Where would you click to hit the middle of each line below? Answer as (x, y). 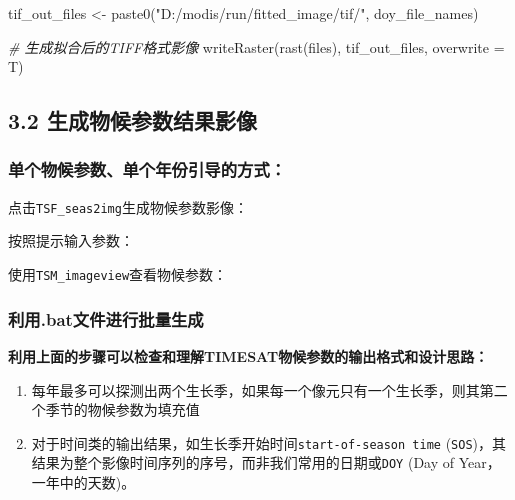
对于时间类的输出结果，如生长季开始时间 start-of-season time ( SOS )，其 (269, 442)
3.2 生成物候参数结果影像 (132, 120)
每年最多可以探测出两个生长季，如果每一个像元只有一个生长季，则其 (255, 389)
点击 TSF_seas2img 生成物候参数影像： (128, 206)
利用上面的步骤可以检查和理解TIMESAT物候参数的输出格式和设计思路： (248, 355)
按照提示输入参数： (71, 240)
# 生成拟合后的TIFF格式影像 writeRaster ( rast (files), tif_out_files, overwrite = (256, 46)
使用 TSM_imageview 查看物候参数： (118, 274)
